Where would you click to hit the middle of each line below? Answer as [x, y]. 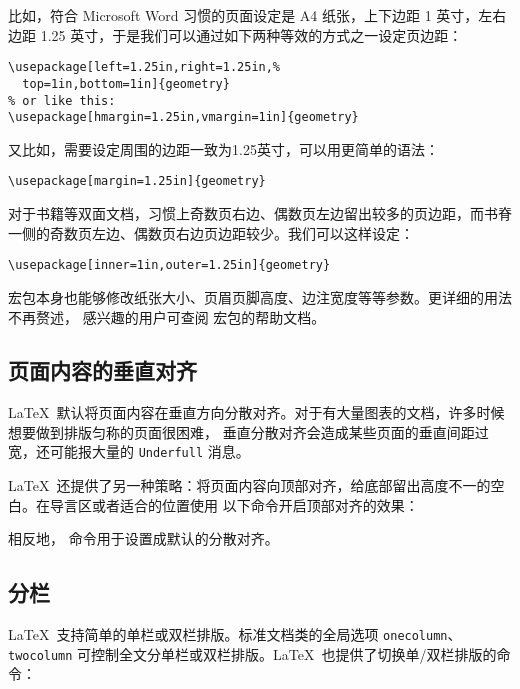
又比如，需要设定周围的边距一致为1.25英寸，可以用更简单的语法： [223, 148]
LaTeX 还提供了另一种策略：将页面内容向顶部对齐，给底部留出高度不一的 [249, 485]
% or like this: [62, 100]
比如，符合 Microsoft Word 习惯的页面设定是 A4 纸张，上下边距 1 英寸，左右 [257, 15]
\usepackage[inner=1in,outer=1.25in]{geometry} [169, 265]
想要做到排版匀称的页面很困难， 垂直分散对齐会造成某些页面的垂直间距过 [248, 431]
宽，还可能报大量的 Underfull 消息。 [129, 451]
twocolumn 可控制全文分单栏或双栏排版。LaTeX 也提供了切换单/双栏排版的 [252, 653]
